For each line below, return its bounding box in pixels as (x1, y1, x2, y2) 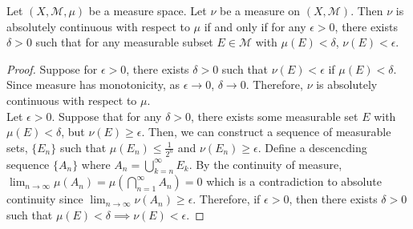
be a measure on (220, 2, 301, 18)
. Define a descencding (257, 139, 367, 155)
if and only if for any (204, 18, 306, 34)
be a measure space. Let (88, 2, 207, 18)
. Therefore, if (192, 191, 261, 207)
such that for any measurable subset (35, 34, 213, 50)
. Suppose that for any (51, 107, 162, 124)
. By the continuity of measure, (188, 155, 342, 172)
